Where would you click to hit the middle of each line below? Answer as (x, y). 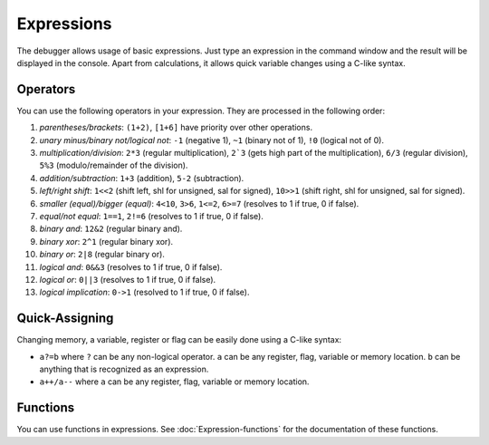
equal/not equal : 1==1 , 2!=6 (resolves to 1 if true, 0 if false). (152, 216)
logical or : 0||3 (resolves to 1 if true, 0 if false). (128, 279)
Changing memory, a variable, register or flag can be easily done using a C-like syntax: (179, 340)
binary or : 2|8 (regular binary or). (102, 255)
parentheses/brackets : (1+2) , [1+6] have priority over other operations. (176, 128)
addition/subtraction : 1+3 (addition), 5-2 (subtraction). (142, 178)
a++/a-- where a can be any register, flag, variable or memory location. (174, 382)
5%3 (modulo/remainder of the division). (114, 165)
